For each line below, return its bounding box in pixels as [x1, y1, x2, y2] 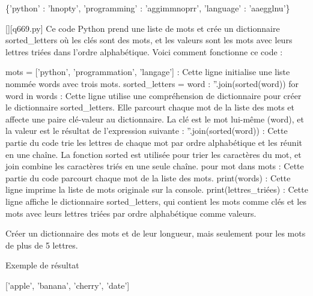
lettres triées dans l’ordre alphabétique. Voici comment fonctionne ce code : [5, 45, 283, 58]
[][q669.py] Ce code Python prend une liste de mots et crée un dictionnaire [5, 22, 280, 34]
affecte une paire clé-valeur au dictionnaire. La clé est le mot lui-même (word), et [5, 112, 304, 125]
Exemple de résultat [5, 259, 79, 271]
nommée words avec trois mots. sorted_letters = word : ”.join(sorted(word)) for [5, 77, 299, 89]
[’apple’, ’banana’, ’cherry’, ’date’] [5, 279, 130, 291]
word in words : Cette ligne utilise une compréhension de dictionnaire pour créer [5, 89, 302, 101]
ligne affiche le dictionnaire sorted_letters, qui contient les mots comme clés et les [5, 195, 306, 207]
